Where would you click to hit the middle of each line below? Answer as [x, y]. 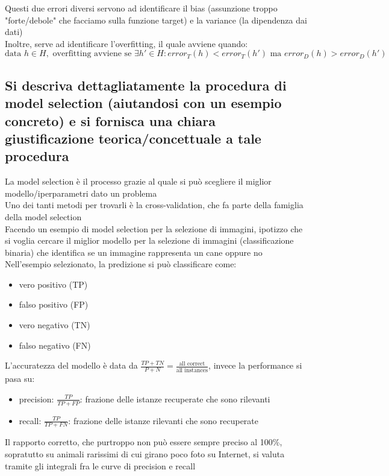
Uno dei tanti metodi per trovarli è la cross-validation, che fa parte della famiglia [154, 205]
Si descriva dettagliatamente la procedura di [146, 85]
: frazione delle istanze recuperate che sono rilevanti [175, 398]
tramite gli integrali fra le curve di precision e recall [100, 465]
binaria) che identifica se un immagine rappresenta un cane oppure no [134, 252]
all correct [192, 363]
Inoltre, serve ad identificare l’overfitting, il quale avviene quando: [126, 43]
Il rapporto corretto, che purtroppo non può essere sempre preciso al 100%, [144, 442]
